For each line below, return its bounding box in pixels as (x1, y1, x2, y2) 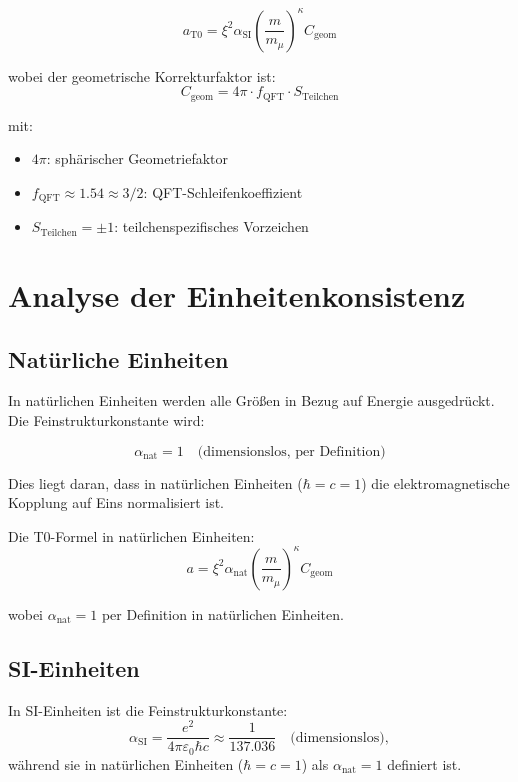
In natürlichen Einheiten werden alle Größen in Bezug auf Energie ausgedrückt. (8, 390, 495, 411)
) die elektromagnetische (361, 472, 510, 493)
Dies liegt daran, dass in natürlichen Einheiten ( (8, 472, 303, 493)
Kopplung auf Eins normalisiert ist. (8, 492, 224, 513)
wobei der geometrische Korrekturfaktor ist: (8, 65, 276, 86)
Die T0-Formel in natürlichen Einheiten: (8, 525, 255, 546)
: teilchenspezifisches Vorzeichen (114, 216, 309, 237)
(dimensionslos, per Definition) (197, 444, 386, 459)
